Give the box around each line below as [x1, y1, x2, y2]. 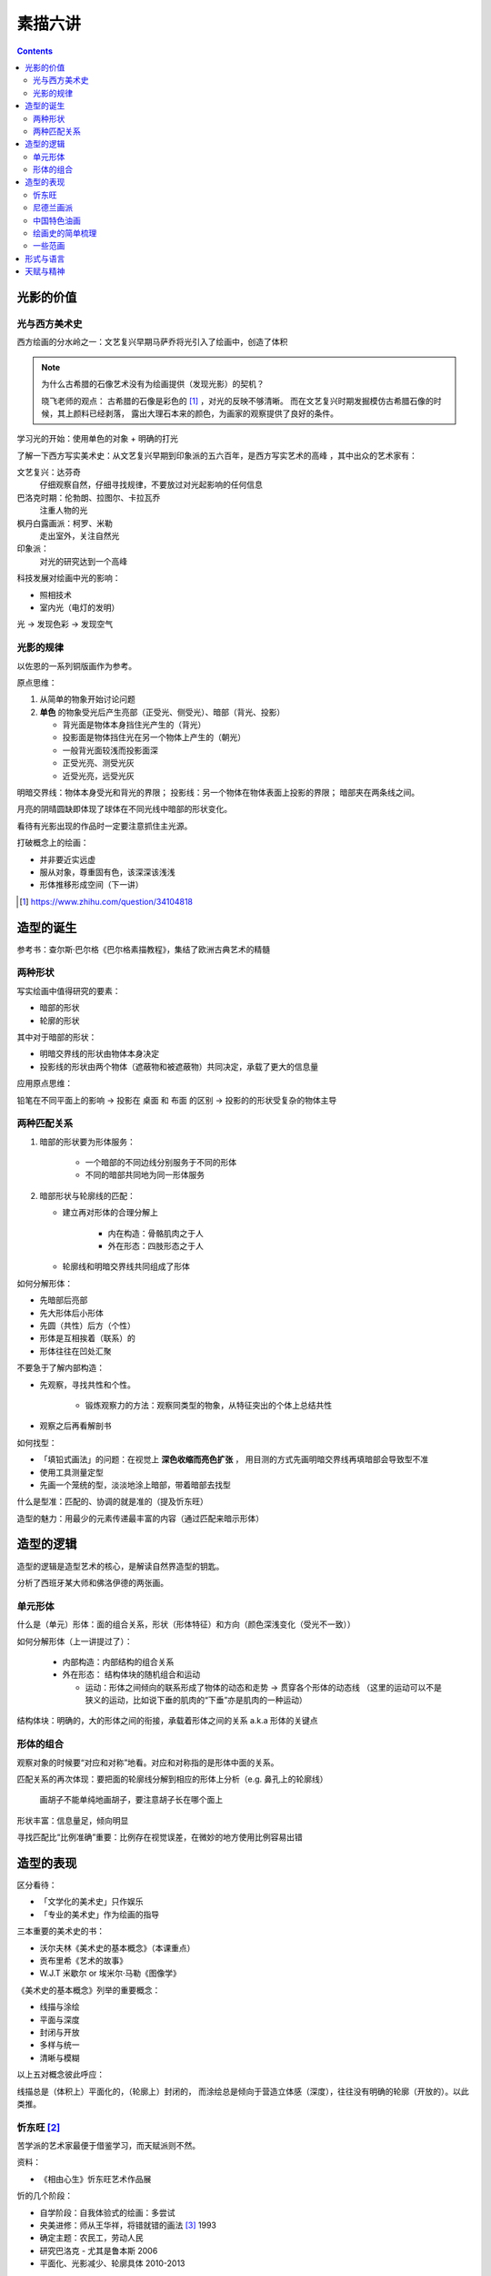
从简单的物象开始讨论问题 [39, 694, 135, 705]
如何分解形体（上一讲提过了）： [16, 1635, 133, 1647]
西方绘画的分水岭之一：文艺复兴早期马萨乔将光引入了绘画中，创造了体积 [16, 337, 288, 348]
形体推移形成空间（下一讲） [39, 879, 144, 890]
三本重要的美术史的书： [16, 1925, 105, 1936]
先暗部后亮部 [39, 1295, 88, 1306]
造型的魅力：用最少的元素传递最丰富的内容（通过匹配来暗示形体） [16, 1512, 264, 1524]
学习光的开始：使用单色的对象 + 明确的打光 [16, 433, 179, 444]
